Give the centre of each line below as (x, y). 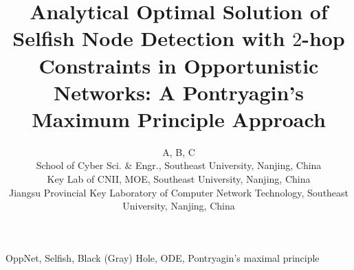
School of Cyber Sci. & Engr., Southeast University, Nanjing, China (179, 165)
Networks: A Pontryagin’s (179, 92)
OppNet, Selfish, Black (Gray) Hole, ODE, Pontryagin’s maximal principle (163, 257)
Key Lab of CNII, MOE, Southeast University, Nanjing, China (179, 179)
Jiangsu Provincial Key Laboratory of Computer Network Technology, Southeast (179, 192)
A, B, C (179, 151)
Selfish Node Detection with (149, 38)
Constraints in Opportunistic (179, 65)
